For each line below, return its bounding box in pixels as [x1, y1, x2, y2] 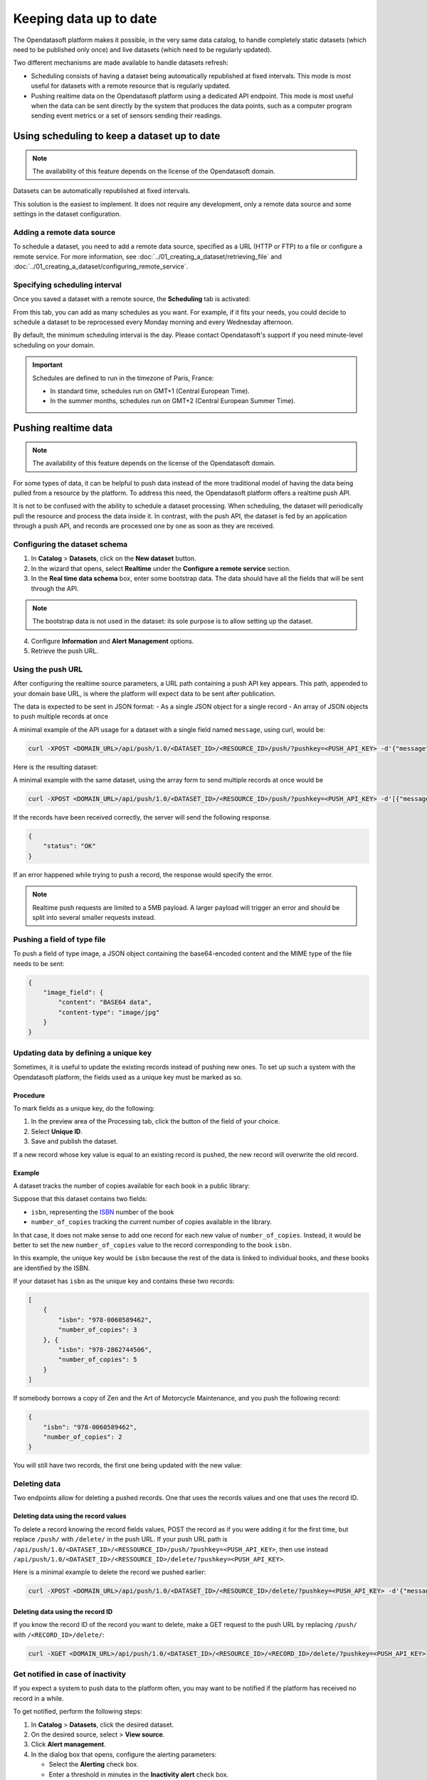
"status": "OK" [43, 842, 96, 850]
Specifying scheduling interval [13, 280, 122, 290]
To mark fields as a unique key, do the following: [13, 1104, 155, 1112]
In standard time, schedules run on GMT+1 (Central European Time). [50, 387, 251, 395]
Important [32, 360, 63, 370]
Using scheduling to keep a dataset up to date [13, 130, 221, 142]
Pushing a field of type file [13, 934, 106, 944]
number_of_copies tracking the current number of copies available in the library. [31, 1218, 273, 1226]
